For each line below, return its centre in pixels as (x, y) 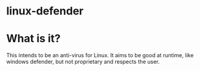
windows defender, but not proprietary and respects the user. (83, 62)
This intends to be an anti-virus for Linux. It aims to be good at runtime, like (100, 55)
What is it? (34, 39)
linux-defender (45, 11)
